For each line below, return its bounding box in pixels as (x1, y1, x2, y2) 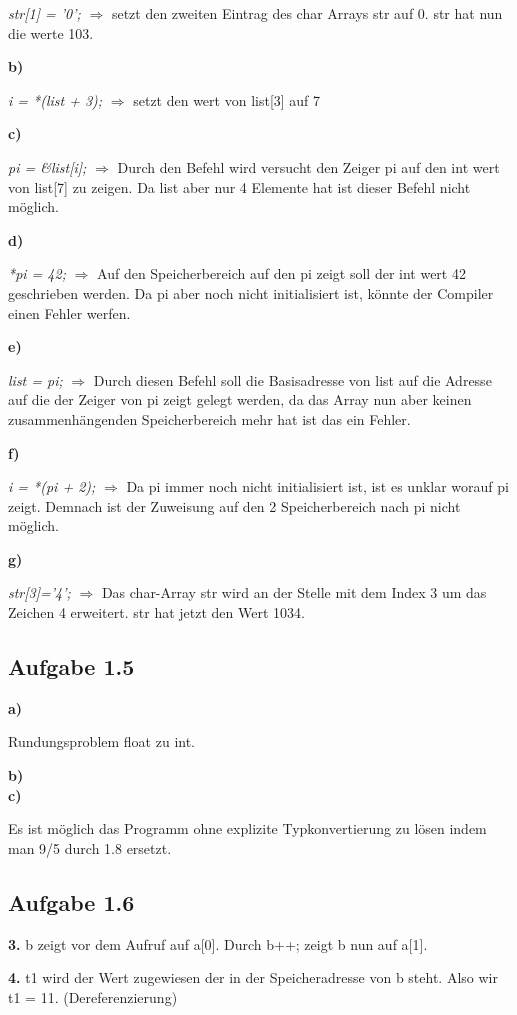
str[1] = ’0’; (8, 3, 81, 23)
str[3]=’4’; (8, 582, 71, 603)
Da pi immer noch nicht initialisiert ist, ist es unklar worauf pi (126, 476, 509, 497)
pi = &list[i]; (8, 156, 87, 177)
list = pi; (8, 369, 63, 390)
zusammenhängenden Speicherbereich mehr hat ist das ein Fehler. (8, 408, 411, 429)
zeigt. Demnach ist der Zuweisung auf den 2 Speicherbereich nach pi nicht (8, 495, 461, 516)
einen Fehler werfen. (8, 302, 131, 323)
